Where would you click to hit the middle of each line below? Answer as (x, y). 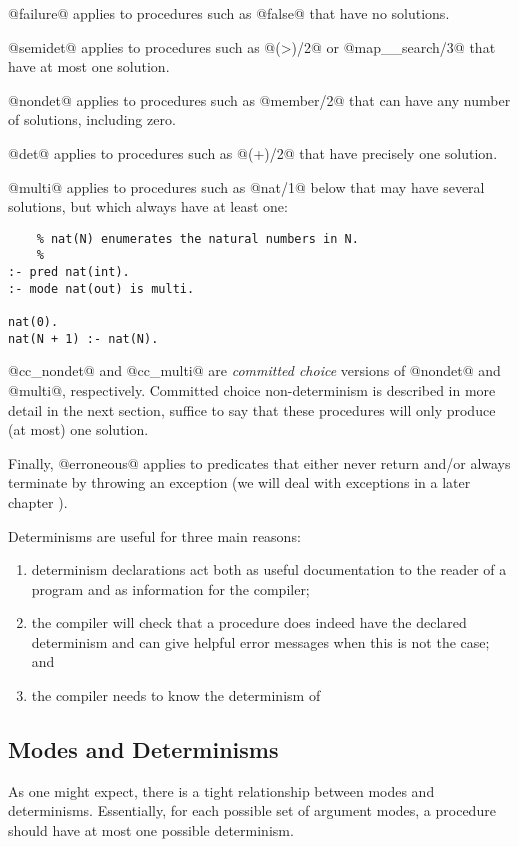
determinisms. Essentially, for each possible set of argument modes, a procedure (252, 810)
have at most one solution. (89, 66)
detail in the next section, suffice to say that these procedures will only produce (252, 409)
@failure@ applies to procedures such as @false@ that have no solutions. (229, 13)
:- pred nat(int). (69, 272)
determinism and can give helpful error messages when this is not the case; (260, 641)
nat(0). (33, 322)
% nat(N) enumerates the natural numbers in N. (197, 238)
